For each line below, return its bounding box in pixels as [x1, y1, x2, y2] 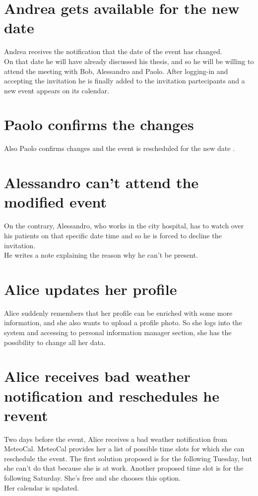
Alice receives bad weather [4, 366, 191, 386]
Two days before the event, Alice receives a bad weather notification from [4, 433, 227, 444]
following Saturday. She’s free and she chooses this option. [4, 473, 181, 483]
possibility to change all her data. [4, 337, 106, 347]
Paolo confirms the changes [4, 114, 194, 135]
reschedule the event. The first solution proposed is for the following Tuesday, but [4, 453, 252, 463]
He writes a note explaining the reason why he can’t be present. [4, 250, 198, 260]
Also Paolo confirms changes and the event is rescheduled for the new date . [4, 143, 235, 153]
